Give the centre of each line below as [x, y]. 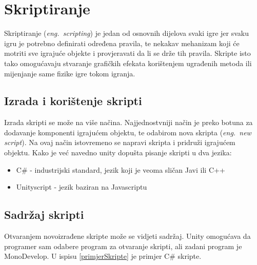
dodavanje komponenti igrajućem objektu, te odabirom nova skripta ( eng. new [128, 132]
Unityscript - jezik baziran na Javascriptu [82, 187]
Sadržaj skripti [44, 215]
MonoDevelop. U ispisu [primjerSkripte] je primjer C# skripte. [103, 256]
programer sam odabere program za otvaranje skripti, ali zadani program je [123, 246]
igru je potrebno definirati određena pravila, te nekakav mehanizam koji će [122, 43]
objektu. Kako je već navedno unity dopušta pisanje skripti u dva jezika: [118, 152]
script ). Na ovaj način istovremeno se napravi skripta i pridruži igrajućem [120, 142]
